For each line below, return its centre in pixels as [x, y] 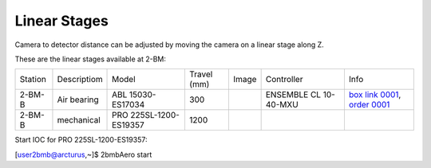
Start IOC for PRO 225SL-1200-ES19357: [81, 140]
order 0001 [369, 105]
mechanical [79, 120]
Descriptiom [80, 80]
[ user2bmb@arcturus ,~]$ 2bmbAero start [83, 154]
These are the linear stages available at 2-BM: [91, 59]
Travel [201, 74]
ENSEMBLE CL [293, 95]
